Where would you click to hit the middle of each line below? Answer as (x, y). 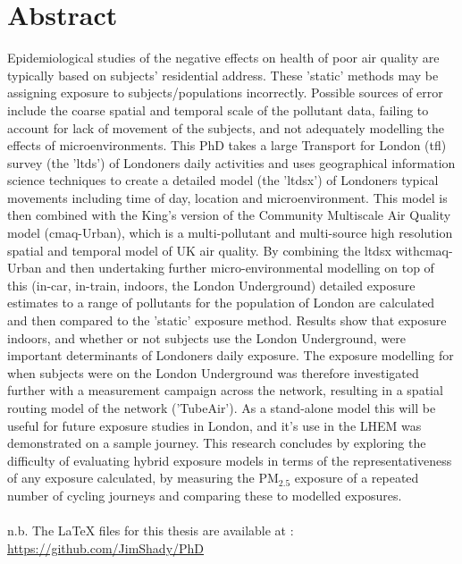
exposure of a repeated (357, 478)
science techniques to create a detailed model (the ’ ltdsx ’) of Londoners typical (223, 180)
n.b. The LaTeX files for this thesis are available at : (151, 530)
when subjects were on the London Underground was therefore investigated (213, 372)
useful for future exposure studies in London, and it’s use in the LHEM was (214, 425)
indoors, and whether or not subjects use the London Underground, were (207, 337)
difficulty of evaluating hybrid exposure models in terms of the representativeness (230, 460)
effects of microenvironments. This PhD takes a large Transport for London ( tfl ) (227, 145)
